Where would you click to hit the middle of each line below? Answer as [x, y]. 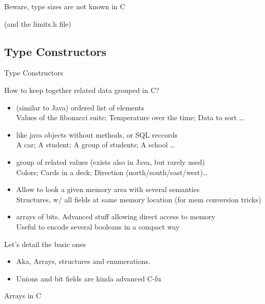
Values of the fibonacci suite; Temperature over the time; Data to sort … [130, 117]
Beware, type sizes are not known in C [65, 6]
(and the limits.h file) [38, 23]
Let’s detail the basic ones [45, 244]
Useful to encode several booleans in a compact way [98, 226]
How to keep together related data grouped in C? [82, 90]
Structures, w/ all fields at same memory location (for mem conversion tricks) [139, 199]
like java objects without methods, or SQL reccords [97, 134]
